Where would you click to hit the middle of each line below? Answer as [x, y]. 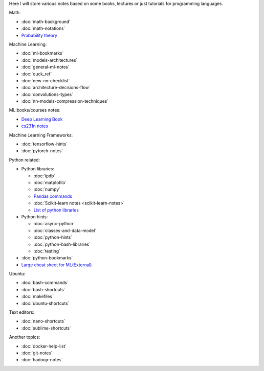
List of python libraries [56, 210]
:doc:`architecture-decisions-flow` [56, 88]
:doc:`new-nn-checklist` [45, 80]
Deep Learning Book [42, 119]
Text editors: [22, 312]
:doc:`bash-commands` [45, 283]
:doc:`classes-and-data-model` [65, 231]
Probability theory [39, 35]
